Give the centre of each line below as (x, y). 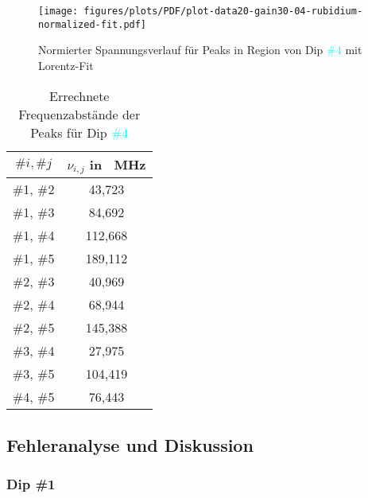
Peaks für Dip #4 (79, 132)
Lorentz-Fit (66, 65)
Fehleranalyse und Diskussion (130, 444)
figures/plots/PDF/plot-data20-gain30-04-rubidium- (223, 11)
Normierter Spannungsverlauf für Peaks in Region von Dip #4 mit (200, 50)
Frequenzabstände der (79, 114)
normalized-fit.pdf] (93, 24)
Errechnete (79, 95)
